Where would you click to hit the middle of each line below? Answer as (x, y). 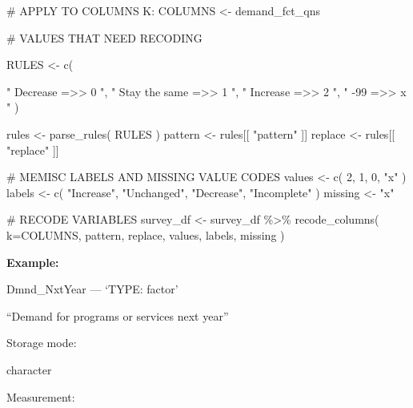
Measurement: (41, 396)
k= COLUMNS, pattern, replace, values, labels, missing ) (146, 234)
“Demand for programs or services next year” (118, 315)
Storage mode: (42, 343)
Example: (33, 262)
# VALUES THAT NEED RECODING (104, 37)
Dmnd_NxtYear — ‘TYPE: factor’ (92, 289)
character (29, 369)
